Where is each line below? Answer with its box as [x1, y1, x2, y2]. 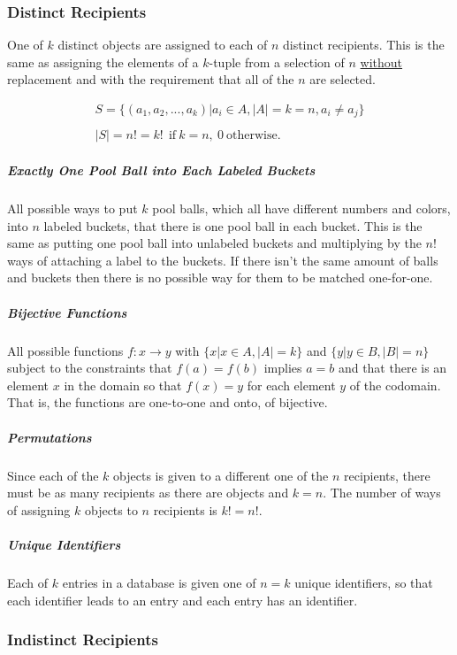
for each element [247, 375, 336, 394]
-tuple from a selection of [209, 52, 345, 71]
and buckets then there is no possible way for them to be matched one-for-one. [7, 268, 433, 287]
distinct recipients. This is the [282, 35, 445, 54]
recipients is [153, 500, 217, 519]
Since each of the [7, 466, 99, 484]
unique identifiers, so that [294, 573, 433, 591]
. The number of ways [323, 483, 441, 502]
